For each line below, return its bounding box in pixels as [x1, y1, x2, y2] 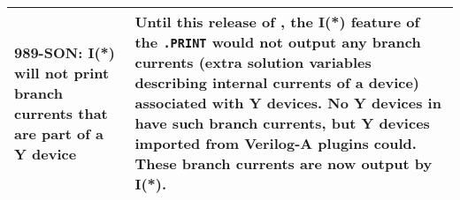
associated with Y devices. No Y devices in [134, 93, 441, 113]
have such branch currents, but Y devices [134, 113, 430, 133]
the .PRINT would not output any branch [134, 32, 421, 52]
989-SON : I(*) [14, 41, 115, 63]
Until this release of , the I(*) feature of [134, 11, 420, 32]
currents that [14, 102, 108, 123]
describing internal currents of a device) [134, 72, 420, 93]
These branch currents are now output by [134, 153, 433, 174]
